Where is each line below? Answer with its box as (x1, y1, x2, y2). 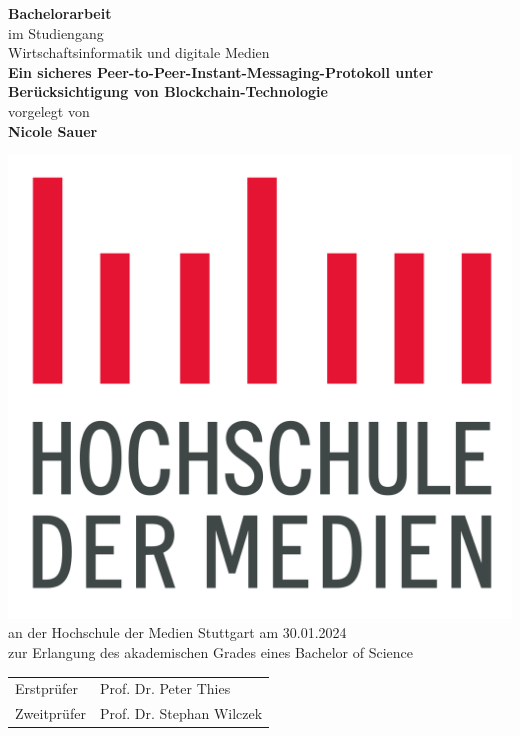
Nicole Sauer (8, 120, 98, 141)
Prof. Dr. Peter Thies (99, 678, 231, 699)
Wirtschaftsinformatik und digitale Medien (8, 42, 270, 63)
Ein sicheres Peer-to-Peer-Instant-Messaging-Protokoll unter (8, 61, 434, 82)
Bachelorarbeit (8, 3, 112, 23)
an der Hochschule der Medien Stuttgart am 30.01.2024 (8, 622, 347, 643)
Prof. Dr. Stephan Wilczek (99, 703, 263, 724)
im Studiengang (8, 22, 104, 43)
